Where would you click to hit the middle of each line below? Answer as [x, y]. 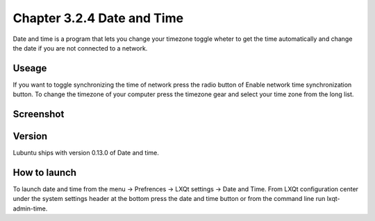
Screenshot [39, 114]
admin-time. [30, 209]
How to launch [44, 172]
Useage [30, 68]
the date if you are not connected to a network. [80, 48]
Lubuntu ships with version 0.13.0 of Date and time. [86, 153]
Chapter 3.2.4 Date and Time [98, 18]
